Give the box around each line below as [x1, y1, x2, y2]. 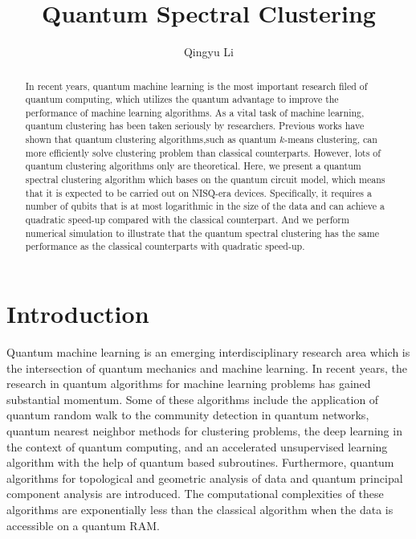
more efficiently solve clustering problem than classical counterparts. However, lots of [25, 145, 381, 159]
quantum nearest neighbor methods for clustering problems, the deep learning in [6, 422, 402, 439]
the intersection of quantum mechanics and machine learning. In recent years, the [6, 359, 407, 376]
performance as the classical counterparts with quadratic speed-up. [25, 239, 305, 253]
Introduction [6, 297, 149, 330]
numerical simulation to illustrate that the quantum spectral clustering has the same [25, 226, 379, 239]
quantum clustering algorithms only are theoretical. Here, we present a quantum [25, 159, 361, 173]
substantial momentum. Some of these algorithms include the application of [6, 390, 379, 407]
